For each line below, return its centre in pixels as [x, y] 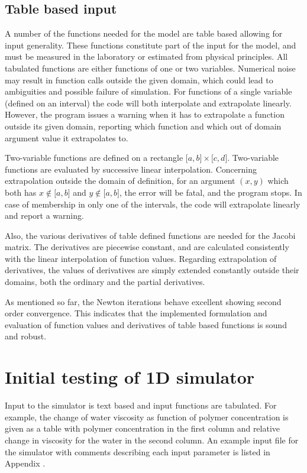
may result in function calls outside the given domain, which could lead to [139, 80]
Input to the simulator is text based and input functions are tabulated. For [141, 405]
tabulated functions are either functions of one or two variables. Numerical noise [150, 68]
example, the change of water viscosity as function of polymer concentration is [147, 417]
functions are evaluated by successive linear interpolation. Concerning [131, 169]
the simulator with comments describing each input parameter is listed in [138, 451]
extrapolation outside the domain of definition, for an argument [120, 181]
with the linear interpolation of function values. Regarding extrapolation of [141, 258]
